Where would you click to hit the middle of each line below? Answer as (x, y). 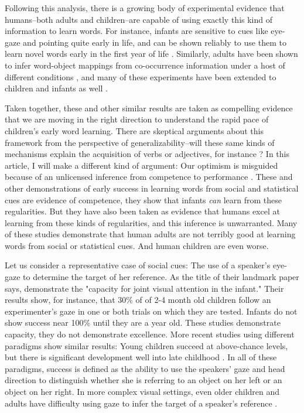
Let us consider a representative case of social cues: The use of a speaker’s (138, 265)
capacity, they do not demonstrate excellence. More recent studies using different (150, 334)
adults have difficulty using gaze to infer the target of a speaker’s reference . (141, 403)
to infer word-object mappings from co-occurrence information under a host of (145, 65)
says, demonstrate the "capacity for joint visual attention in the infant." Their (144, 288)
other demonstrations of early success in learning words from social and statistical (152, 188)
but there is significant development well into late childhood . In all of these (141, 357)
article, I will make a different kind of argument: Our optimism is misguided (141, 165)
